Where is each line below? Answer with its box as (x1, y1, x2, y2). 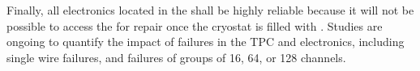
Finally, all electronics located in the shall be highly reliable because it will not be (6, 2, 414, 18)
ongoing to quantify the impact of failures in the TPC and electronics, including (6, 33, 405, 50)
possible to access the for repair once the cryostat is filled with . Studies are (6, 17, 383, 34)
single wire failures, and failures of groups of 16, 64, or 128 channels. (6, 48, 346, 65)
